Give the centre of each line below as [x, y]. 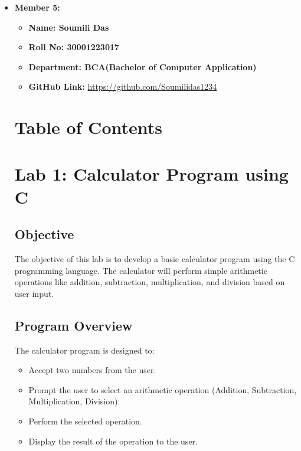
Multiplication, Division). [74, 401]
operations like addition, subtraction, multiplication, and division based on [150, 282]
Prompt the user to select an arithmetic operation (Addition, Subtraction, [163, 389]
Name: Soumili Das [69, 27]
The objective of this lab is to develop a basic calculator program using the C [155, 259]
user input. [34, 293]
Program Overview [73, 325]
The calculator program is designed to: [84, 350]
